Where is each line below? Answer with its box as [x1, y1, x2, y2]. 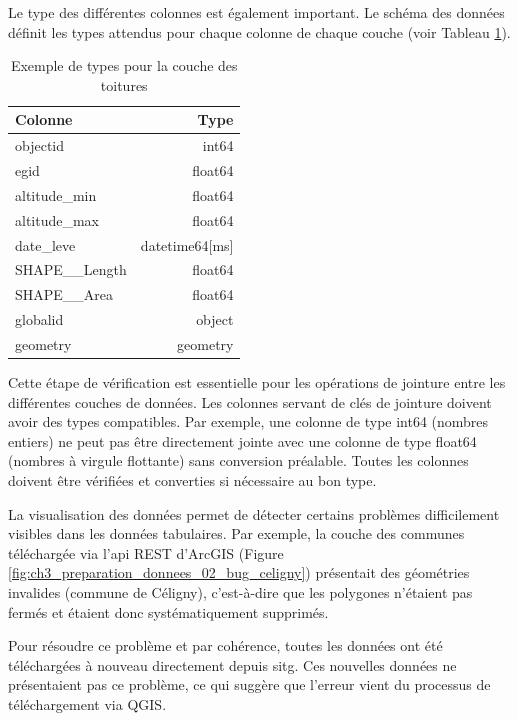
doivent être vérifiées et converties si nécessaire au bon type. [8, 470, 377, 491]
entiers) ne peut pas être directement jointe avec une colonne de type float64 [8, 430, 477, 451]
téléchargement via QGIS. [8, 693, 167, 714]
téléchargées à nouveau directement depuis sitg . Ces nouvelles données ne [8, 654, 457, 675]
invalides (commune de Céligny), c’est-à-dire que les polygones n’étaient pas [8, 582, 473, 602]
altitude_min [15, 184, 97, 205]
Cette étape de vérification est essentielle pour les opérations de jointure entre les [8, 372, 506, 393]
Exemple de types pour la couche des [10, 55, 238, 76]
